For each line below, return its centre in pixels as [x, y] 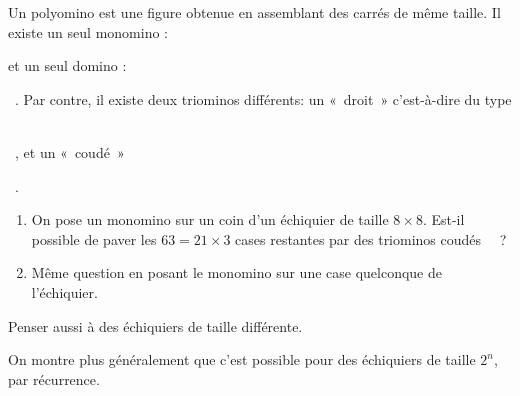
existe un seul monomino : [88, 31]
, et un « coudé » [69, 151]
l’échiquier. [64, 291]
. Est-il [443, 219]
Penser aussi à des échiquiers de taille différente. [155, 325]
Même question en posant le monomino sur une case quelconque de [236, 272]
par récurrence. [54, 378]
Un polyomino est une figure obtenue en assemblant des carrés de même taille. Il [254, 12]
